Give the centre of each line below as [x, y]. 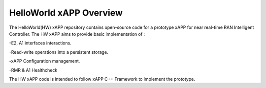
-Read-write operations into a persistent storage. [59, 52]
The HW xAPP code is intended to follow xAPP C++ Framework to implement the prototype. [102, 79]
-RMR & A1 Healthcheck [33, 70]
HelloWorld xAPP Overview [66, 13]
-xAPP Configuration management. [45, 61]
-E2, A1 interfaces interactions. [40, 43]
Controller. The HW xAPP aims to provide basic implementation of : [77, 34]
